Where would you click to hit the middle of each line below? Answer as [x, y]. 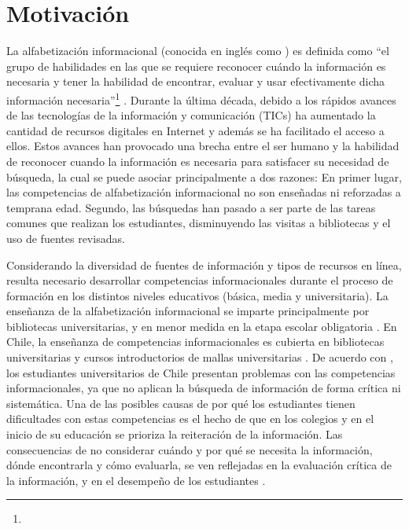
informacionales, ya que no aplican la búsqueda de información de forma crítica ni [204, 388]
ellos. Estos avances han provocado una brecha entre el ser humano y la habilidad [203, 146]
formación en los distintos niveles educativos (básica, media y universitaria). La [197, 295]
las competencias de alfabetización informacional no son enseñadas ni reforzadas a [204, 192]
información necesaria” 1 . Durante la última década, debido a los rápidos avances [201, 98]
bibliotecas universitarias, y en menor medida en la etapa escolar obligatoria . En [202, 326]
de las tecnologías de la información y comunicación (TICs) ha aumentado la [191, 115]
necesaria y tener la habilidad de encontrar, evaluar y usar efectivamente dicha [196, 81]
